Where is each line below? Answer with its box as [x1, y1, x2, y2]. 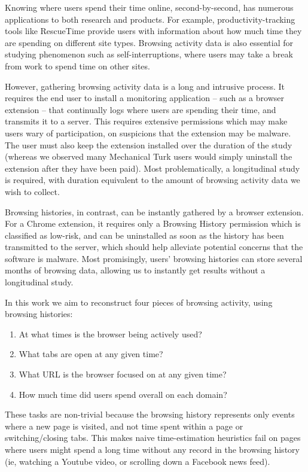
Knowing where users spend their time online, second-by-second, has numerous [5, 1, 294, 13]
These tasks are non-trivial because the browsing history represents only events [5, 408, 295, 421]
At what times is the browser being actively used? [19, 327, 202, 340]
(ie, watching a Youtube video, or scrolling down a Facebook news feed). [5, 455, 270, 467]
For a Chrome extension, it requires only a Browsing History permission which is [5, 217, 301, 230]
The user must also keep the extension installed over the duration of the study [5, 138, 292, 151]
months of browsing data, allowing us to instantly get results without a [5, 264, 266, 276]
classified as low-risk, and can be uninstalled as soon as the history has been [5, 229, 284, 241]
